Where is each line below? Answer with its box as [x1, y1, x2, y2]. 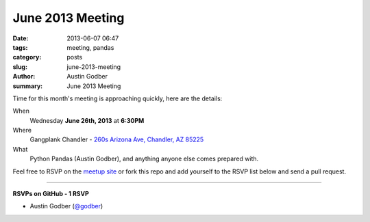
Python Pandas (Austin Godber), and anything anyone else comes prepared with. [29, 154, 259, 163]
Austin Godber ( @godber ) [29, 202, 103, 210]
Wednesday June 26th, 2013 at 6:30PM [29, 116, 145, 124]
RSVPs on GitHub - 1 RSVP [12, 190, 89, 198]
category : [12, 53, 42, 61]
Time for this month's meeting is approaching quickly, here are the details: [12, 94, 223, 102]
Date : [12, 34, 29, 42]
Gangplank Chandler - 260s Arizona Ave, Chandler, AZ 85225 [29, 135, 204, 143]
